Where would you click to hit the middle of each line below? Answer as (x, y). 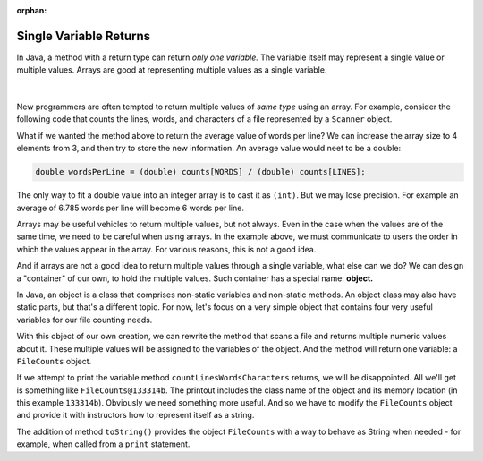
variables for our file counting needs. (85, 320)
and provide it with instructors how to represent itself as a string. (136, 415)
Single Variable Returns (84, 36)
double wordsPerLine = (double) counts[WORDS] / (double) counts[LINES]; (200, 172)
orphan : (32, 10)
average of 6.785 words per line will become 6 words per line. (131, 208)
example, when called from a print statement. (103, 444)
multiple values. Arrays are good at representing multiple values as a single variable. (172, 70)
